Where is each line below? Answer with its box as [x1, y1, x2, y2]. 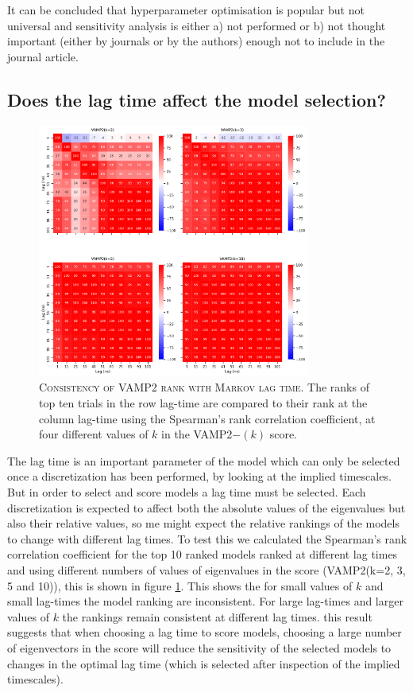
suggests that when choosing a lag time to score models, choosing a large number [7, 624, 402, 640]
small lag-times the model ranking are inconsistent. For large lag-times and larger [7, 593, 403, 609]
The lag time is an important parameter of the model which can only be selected [7, 452, 400, 469]
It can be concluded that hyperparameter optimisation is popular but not [7, 2, 365, 18]
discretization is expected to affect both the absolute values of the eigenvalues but [7, 499, 406, 516]
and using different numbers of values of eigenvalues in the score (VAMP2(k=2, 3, [7, 562, 406, 578]
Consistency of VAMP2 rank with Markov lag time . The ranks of [39, 379, 369, 395]
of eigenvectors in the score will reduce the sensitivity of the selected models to [7, 639, 392, 656]
